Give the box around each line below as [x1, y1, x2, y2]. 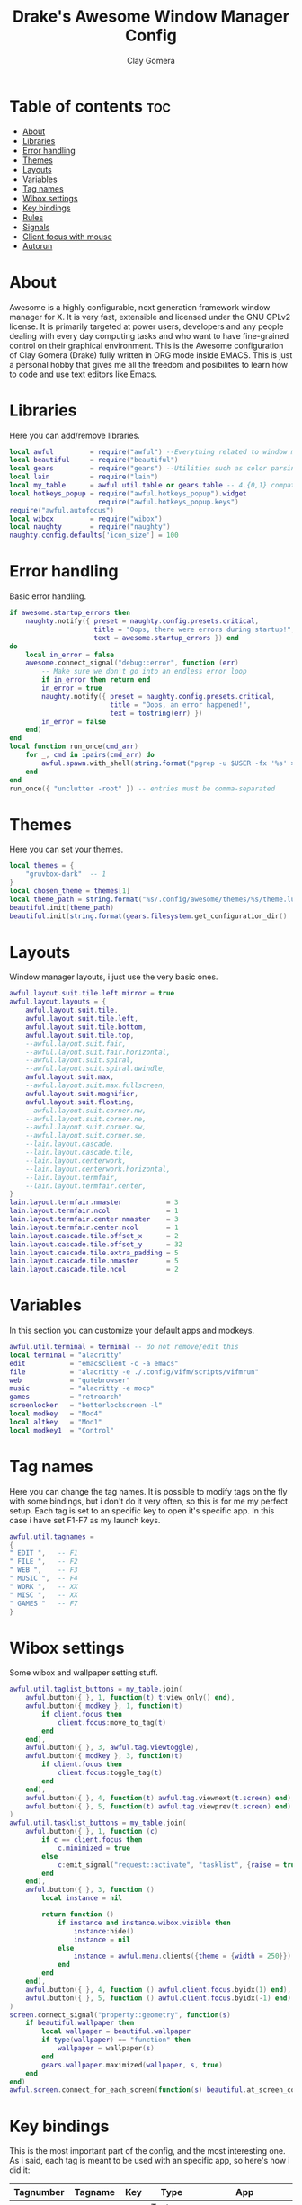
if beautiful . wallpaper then [25, 2019, 135, 2028]
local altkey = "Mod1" [9, 1417, 102, 1426]
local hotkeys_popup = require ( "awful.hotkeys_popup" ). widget [9, 488, 247, 498]
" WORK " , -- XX [9, 1582, 78, 1591]
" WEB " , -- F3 [9, 1566, 78, 1575]
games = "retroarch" [9, 1392, 123, 1402]
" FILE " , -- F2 [9, 1558, 78, 1567]
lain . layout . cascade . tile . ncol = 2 [9, 1265, 179, 1274]
